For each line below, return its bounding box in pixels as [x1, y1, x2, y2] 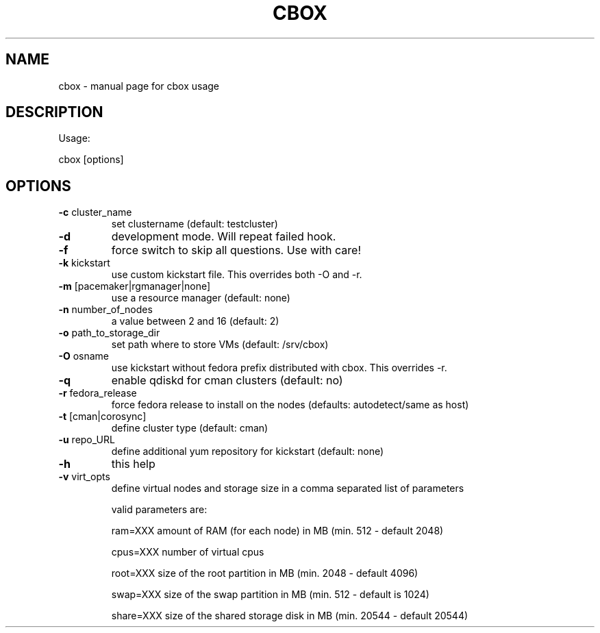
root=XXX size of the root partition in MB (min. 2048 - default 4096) [111, 567, 418, 580]
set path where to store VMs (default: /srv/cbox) [111, 338, 329, 351]
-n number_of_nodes [58, 303, 153, 316]
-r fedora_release [58, 387, 137, 399]
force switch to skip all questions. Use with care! [111, 243, 362, 258]
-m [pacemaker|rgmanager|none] [58, 280, 211, 293]
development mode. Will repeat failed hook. [111, 229, 336, 244]
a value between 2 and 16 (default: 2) [111, 315, 279, 327]
